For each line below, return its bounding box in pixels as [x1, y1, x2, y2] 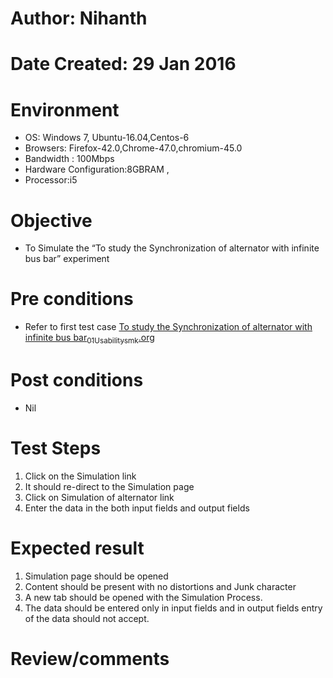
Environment [10, 98, 120, 121]
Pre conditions [10, 288, 134, 311]
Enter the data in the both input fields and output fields [24, 502, 250, 514]
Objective [10, 209, 93, 232]
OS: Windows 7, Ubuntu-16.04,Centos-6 [24, 132, 190, 144]
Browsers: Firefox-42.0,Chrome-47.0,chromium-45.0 [24, 142, 243, 154]
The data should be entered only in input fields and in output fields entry [24, 602, 323, 614]
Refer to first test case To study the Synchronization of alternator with [24, 321, 313, 333]
